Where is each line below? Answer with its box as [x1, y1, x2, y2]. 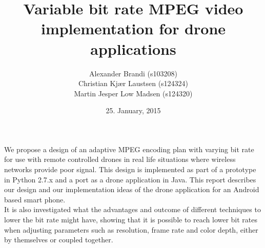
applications [90, 38, 176, 59]
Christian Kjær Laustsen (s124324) [78, 78, 189, 89]
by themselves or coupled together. [4, 234, 113, 245]
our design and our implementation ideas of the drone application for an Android [4, 184, 259, 195]
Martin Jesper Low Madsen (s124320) [74, 88, 193, 98]
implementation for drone [40, 18, 226, 39]
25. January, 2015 [106, 105, 161, 116]
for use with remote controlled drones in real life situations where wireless [4, 154, 236, 164]
